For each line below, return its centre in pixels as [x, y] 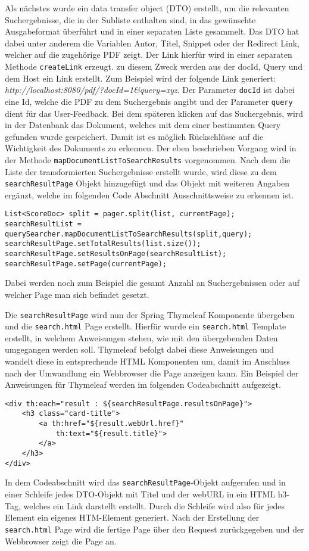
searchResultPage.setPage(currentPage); [86, 264]
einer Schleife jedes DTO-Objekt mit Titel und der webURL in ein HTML [140, 494]
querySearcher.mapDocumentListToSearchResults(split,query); [129, 234]
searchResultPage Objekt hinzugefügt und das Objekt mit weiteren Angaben [147, 183]
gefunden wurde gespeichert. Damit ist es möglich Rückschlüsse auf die [134, 136]
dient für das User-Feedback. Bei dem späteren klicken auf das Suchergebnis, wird [154, 113]
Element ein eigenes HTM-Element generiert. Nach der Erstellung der [132, 517]
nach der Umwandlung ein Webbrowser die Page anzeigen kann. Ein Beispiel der [152, 373]
